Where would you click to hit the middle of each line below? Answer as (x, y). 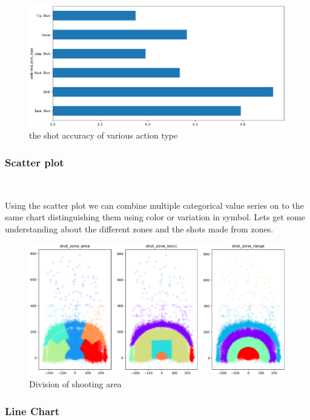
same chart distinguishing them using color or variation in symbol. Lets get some (155, 217)
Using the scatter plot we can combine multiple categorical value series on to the (154, 205)
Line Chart (32, 411)
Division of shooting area (75, 384)
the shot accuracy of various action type (104, 135)
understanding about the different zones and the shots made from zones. (139, 228)
